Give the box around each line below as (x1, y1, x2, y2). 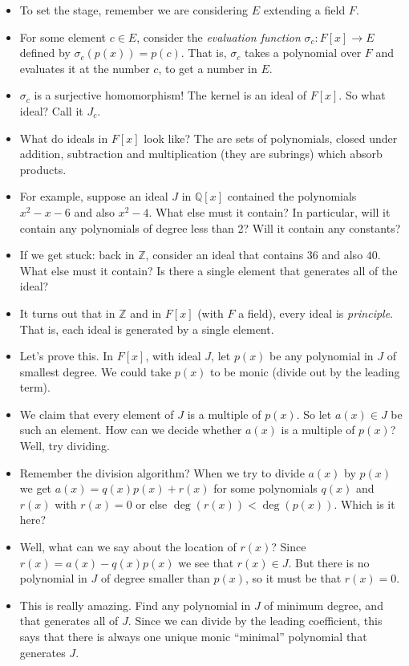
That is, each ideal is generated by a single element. (19, 320, 274, 337)
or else (136, 495, 168, 512)
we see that (178, 554, 234, 571)
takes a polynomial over (244, 44, 362, 61)
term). (19, 379, 51, 396)
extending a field (263, 2, 346, 18)
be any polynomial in (269, 347, 374, 364)
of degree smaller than (100, 570, 210, 587)
